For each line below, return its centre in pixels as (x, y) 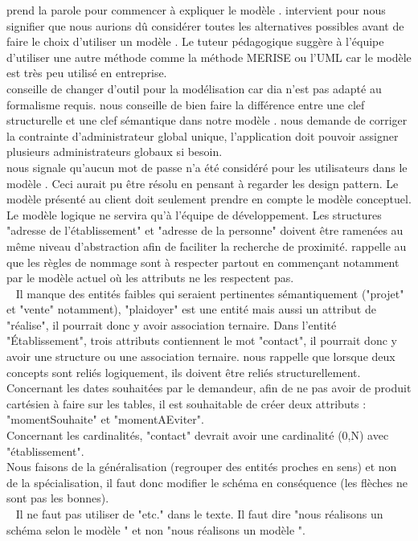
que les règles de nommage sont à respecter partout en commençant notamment (203, 262)
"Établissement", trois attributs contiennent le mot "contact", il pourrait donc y (202, 340)
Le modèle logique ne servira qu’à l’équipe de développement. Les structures (194, 214)
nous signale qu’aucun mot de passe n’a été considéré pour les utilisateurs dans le (207, 167)
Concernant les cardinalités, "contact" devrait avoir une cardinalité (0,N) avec (198, 435)
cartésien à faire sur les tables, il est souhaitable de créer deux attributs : (186, 403)
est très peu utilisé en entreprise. (87, 73)
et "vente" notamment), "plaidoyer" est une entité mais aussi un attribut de (191, 309)
